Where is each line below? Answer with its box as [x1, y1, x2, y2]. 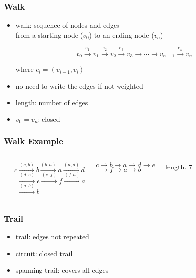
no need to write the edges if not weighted [15, 80, 143, 91]
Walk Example [4, 135, 63, 147]
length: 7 [165, 161, 192, 171]
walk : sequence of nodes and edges [15, 20, 119, 30]
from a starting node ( [15, 29, 83, 40]
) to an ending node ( [89, 29, 154, 40]
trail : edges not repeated [15, 231, 89, 242]
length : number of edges [15, 97, 88, 108]
